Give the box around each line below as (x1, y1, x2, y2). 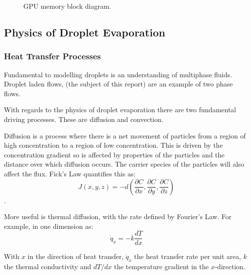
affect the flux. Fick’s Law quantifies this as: (4, 168, 136, 178)
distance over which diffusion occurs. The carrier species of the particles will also (4, 159, 244, 169)
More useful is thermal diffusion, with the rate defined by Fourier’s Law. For (4, 211, 232, 222)
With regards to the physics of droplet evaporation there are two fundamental (4, 104, 236, 115)
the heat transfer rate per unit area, (134, 251, 241, 261)
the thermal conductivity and (4, 261, 91, 272)
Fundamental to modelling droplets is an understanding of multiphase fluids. (4, 69, 232, 79)
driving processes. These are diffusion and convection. (4, 114, 163, 124)
